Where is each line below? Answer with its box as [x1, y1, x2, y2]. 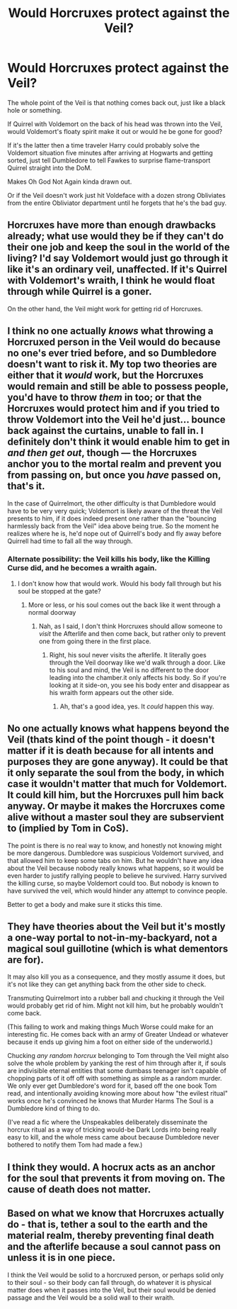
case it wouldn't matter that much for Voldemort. [7, 778, 227, 790]
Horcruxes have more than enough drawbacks [7, 219, 216, 231]
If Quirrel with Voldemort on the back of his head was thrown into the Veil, [7, 119, 223, 128]
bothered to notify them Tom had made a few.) [7, 1140, 143, 1149]
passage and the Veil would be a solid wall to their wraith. [7, 1293, 175, 1302]
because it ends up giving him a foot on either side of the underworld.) [7, 1037, 214, 1047]
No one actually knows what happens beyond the [7, 723, 230, 735]
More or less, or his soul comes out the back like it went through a [28, 601, 221, 609]
